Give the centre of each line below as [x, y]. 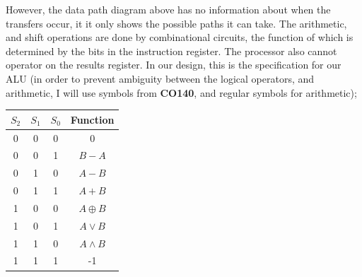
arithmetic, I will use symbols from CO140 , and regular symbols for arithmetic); [181, 92]
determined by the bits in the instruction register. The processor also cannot [171, 51]
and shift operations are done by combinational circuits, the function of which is [180, 37]
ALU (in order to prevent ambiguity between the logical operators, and [160, 78]
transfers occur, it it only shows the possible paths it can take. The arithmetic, [176, 23]
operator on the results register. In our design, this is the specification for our [174, 65]
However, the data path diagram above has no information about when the [168, 9]
